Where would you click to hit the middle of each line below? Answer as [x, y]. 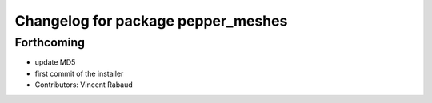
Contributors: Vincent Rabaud [84, 85]
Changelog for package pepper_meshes [151, 21]
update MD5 [55, 62]
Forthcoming [50, 42]
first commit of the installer [79, 73]
